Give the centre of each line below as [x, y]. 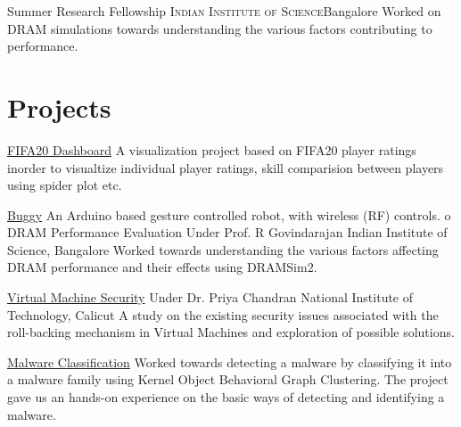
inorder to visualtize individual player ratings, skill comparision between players [226, 167]
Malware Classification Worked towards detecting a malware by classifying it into [230, 361]
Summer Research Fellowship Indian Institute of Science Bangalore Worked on [224, 11]
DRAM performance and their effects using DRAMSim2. [162, 267]
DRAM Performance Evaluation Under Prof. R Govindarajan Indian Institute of [227, 232]
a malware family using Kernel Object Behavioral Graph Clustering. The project [228, 379]
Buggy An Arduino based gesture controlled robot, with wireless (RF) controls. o [229, 214]
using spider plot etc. [65, 185]
